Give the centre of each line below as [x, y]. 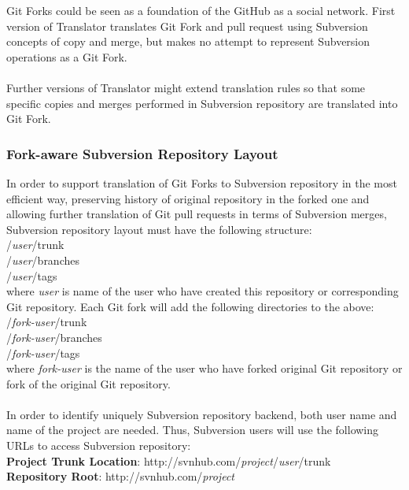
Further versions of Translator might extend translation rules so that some [186, 87]
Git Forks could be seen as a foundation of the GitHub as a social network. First [201, 10]
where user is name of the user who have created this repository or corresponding [203, 291]
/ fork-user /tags [43, 353]
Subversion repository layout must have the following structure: [159, 229]
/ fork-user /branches [54, 337]
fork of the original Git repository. [88, 383]
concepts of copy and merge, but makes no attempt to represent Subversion [188, 41]
